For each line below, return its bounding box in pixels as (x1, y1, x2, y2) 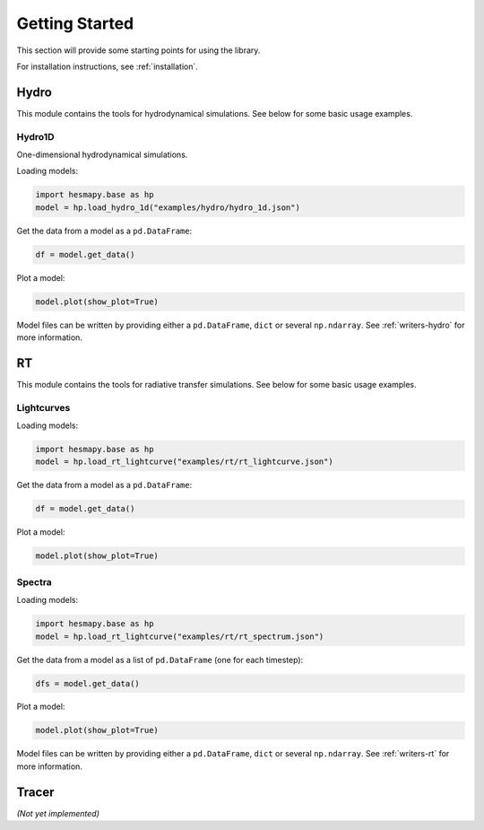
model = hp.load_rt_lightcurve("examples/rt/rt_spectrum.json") (35, 631, 324, 642)
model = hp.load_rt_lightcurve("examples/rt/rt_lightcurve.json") (35, 457, 333, 467)
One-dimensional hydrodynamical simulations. (16, 149, 188, 160)
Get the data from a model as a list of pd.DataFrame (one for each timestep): (16, 654, 304, 665)
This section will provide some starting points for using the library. (16, 45, 261, 56)
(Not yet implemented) (16, 808, 100, 818)
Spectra (16, 575, 53, 588)
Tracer (16, 784, 55, 799)
